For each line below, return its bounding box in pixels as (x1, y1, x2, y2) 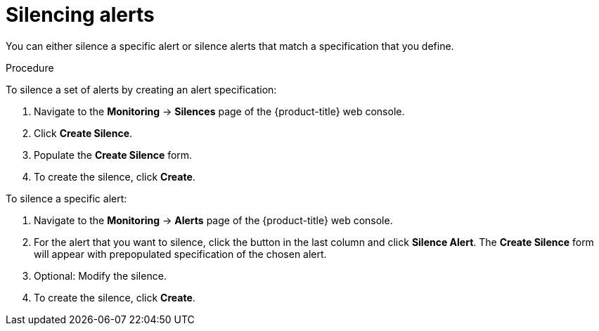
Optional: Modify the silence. (34, 269, 167, 282)
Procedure (6, 61, 54, 74)
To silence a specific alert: (6, 192, 127, 205)
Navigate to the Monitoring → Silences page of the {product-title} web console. (34, 105, 405, 117)
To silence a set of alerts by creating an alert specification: (6, 83, 277, 96)
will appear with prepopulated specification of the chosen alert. (34, 247, 327, 260)
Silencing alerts (6, 3, 155, 27)
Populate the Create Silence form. (34, 148, 193, 161)
